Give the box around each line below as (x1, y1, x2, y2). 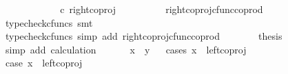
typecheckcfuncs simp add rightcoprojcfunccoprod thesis (5, 29, 282, 43)
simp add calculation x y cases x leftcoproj (5, 42, 247, 56)
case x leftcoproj (5, 56, 83, 70)
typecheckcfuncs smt (5, 15, 93, 29)
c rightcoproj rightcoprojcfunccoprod (60, 2, 263, 16)
